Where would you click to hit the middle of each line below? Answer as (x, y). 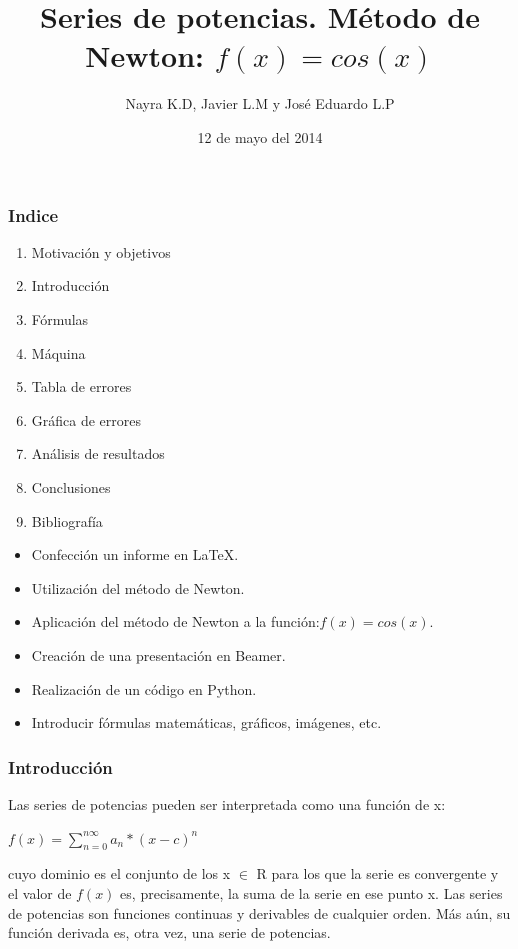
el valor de (40, 892)
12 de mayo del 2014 (260, 136)
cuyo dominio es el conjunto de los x (119, 873)
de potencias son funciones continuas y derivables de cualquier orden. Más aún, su (259, 912)
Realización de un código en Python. (144, 688)
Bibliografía (67, 520)
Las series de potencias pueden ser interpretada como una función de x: (227, 803)
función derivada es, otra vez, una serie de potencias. (169, 932)
